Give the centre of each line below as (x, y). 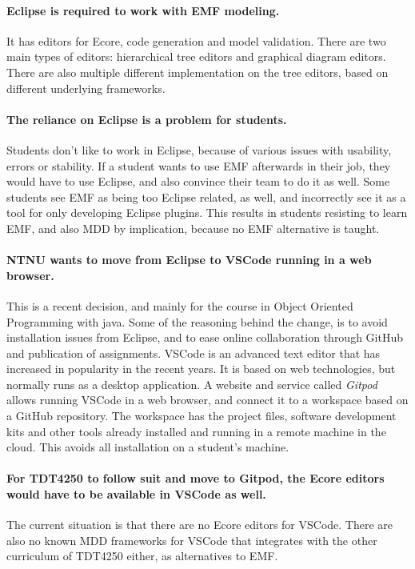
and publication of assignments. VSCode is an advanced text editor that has (194, 353)
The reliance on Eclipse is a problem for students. (147, 119)
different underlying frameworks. (86, 88)
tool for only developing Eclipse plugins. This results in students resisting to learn (207, 212)
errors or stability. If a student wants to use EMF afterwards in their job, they (199, 165)
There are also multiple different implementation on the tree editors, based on (198, 72)
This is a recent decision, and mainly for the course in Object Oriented (180, 305)
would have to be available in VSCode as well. (136, 494)
